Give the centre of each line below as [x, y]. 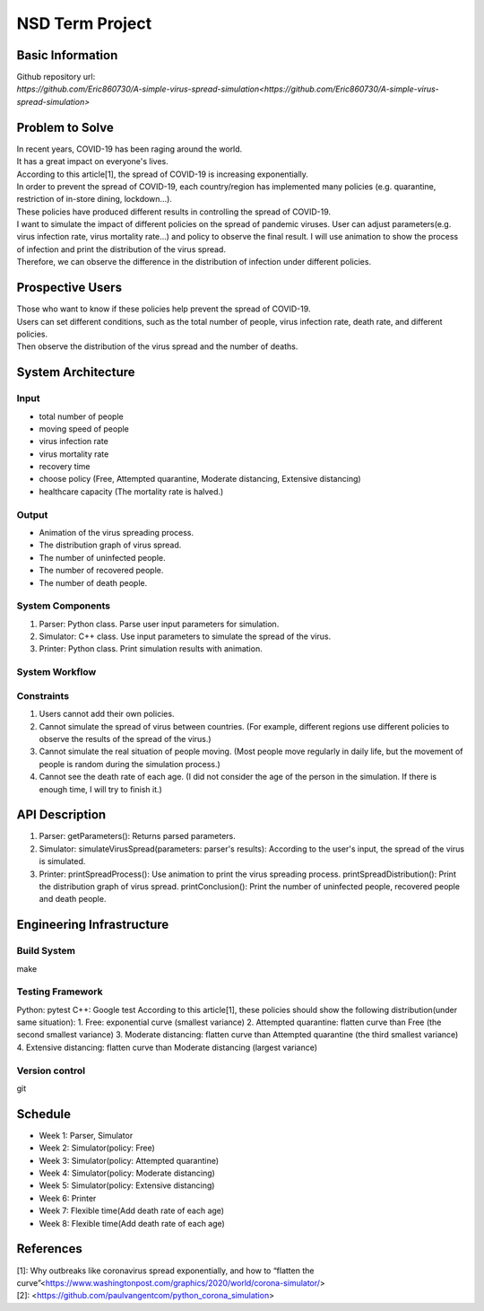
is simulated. [62, 861]
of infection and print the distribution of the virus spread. [121, 249]
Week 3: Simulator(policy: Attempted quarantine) [129, 1160]
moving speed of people [84, 428]
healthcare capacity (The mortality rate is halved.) [131, 491]
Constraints [43, 695]
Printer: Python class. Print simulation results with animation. [151, 649]
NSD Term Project [84, 23]
